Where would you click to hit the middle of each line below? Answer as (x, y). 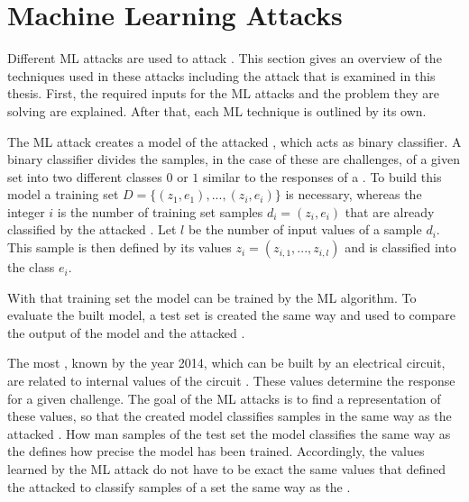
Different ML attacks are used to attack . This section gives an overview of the (225, 58)
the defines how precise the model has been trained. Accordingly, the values (216, 451)
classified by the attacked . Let (92, 229)
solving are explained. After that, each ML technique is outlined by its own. (217, 110)
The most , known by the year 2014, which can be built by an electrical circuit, (226, 363)
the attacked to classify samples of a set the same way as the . (179, 486)
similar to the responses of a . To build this (322, 176)
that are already (390, 211)
